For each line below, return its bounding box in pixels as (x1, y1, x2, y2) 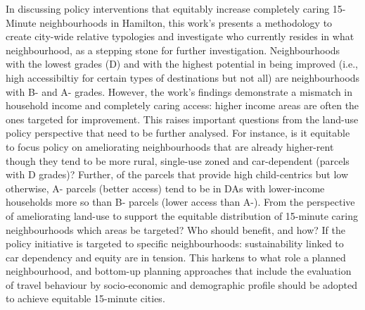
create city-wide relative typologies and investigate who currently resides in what (6, 29, 354, 44)
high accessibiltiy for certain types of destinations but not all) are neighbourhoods (6, 70, 360, 85)
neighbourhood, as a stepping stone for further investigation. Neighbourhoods (6, 42, 340, 57)
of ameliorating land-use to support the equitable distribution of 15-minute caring (6, 208, 358, 223)
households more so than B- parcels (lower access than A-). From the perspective (6, 194, 355, 209)
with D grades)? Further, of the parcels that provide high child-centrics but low (6, 167, 348, 182)
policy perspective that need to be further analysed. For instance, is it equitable (6, 125, 350, 140)
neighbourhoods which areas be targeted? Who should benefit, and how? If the (6, 222, 345, 237)
